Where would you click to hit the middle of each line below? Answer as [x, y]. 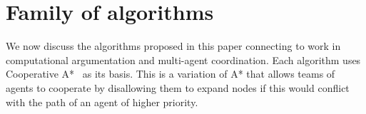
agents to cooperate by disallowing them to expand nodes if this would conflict [178, 87]
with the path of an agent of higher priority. [102, 102]
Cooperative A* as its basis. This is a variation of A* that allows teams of [171, 74]
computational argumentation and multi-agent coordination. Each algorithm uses [183, 59]
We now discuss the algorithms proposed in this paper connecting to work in [173, 46]
